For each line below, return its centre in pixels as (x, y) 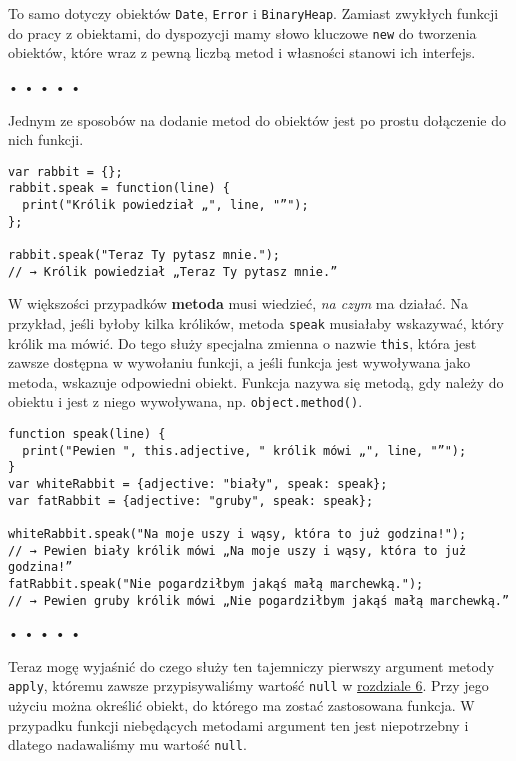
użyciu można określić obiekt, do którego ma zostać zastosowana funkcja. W (241, 705)
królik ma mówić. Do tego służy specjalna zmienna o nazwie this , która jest (242, 342)
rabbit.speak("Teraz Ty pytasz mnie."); (144, 254)
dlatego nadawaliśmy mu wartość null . (127, 744)
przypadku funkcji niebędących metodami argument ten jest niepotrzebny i (238, 724)
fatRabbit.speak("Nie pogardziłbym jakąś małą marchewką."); (216, 583)
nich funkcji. (46, 139)
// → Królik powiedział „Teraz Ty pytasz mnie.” (173, 271)
